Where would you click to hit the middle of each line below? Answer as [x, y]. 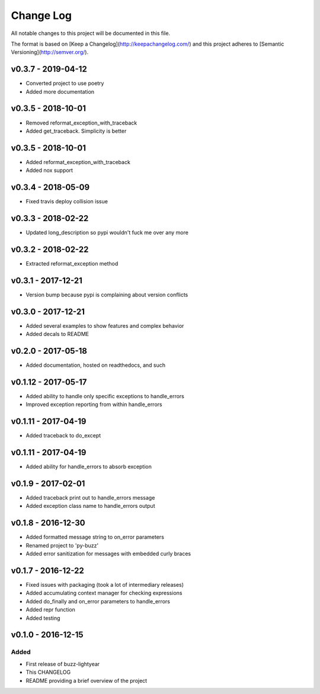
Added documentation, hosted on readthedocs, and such [96, 365]
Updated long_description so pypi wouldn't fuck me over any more [107, 233]
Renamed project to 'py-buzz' [62, 545]
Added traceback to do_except [63, 436]
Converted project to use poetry [65, 84]
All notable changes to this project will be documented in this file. [91, 33]
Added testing [43, 618]
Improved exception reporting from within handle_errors [94, 404]
